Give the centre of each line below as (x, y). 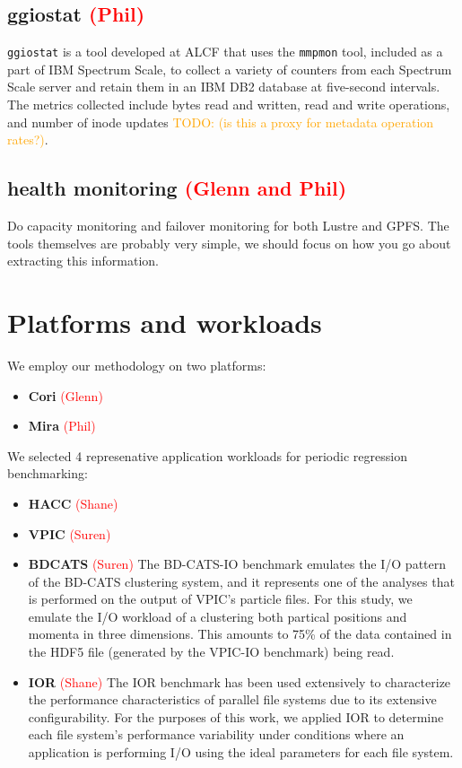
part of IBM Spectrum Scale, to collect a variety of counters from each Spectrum (230, 69)
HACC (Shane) (73, 503)
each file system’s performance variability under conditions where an (216, 734)
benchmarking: (48, 473)
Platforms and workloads (165, 322)
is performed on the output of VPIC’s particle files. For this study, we (220, 599)
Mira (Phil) (62, 426)
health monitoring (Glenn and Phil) (177, 188)
